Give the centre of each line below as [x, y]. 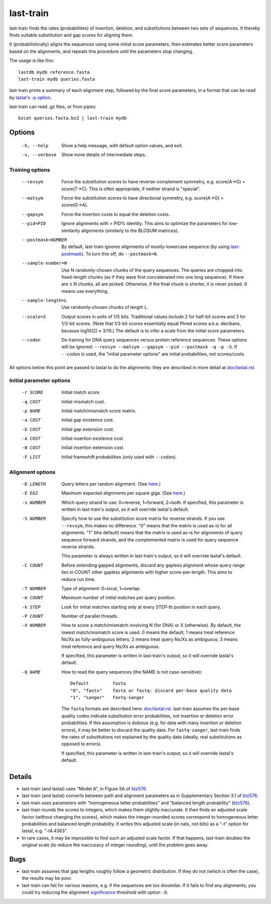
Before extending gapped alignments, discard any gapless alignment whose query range [153, 565]
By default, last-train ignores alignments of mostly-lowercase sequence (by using [146, 247]
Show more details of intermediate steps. [104, 155]
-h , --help [35, 145]
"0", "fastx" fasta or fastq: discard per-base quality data [151, 690]
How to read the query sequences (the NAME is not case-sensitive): [132, 672]
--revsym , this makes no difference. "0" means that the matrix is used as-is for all [147, 525]
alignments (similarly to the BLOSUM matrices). [130, 231]
